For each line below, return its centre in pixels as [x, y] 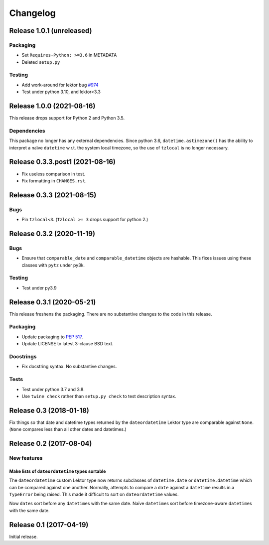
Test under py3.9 [39, 288]
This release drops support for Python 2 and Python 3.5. [67, 118]
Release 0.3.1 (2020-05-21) [53, 302]
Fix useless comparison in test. [54, 174]
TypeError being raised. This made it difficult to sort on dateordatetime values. [94, 494]
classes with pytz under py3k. [53, 265]
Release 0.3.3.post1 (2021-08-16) [63, 162]
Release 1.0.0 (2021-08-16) [52, 106]
